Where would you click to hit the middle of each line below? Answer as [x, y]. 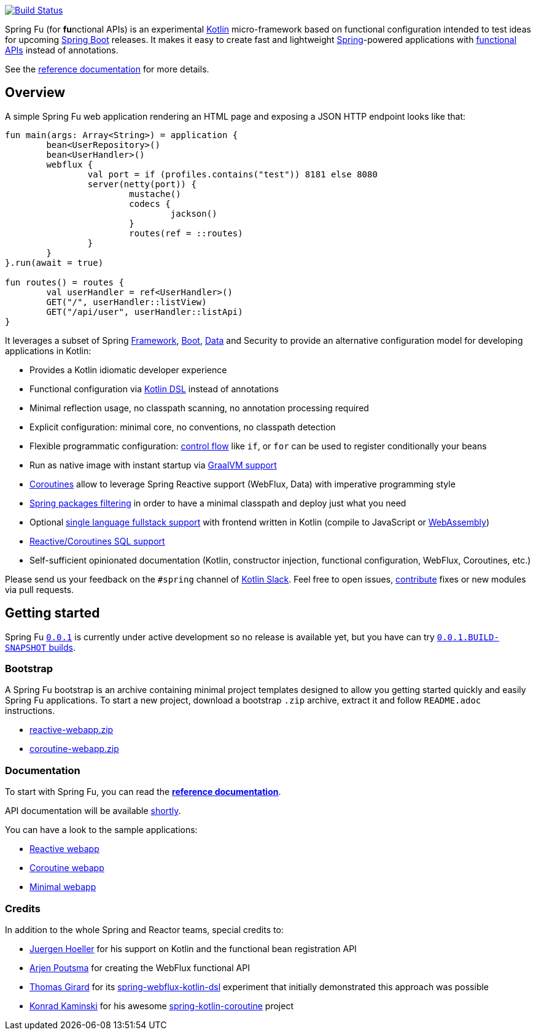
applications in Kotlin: [48, 351]
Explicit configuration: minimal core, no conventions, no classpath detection [183, 427]
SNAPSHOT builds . [41, 647]
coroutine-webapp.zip [74, 749]
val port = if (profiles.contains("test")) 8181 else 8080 [232, 174]
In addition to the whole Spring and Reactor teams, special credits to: [144, 929]
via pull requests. [40, 589]
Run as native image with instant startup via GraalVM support [153, 465]
